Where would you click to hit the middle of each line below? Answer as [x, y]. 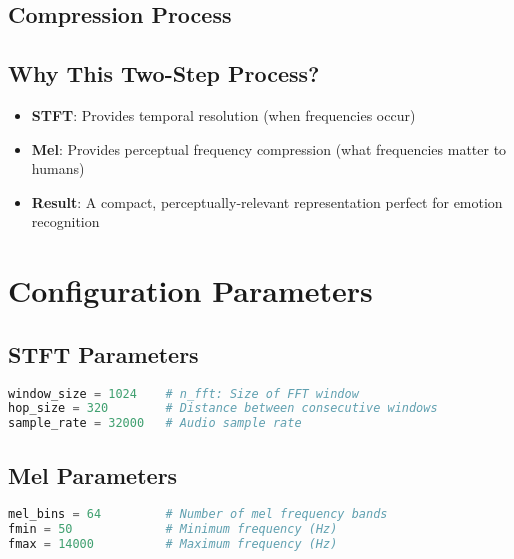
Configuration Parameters [190, 290]
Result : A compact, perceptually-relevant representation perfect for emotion [267, 201]
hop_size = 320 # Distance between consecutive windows [223, 408]
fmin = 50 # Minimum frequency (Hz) [173, 529]
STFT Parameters [103, 353]
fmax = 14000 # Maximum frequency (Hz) [173, 544]
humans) [58, 168]
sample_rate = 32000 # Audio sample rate [155, 423]
